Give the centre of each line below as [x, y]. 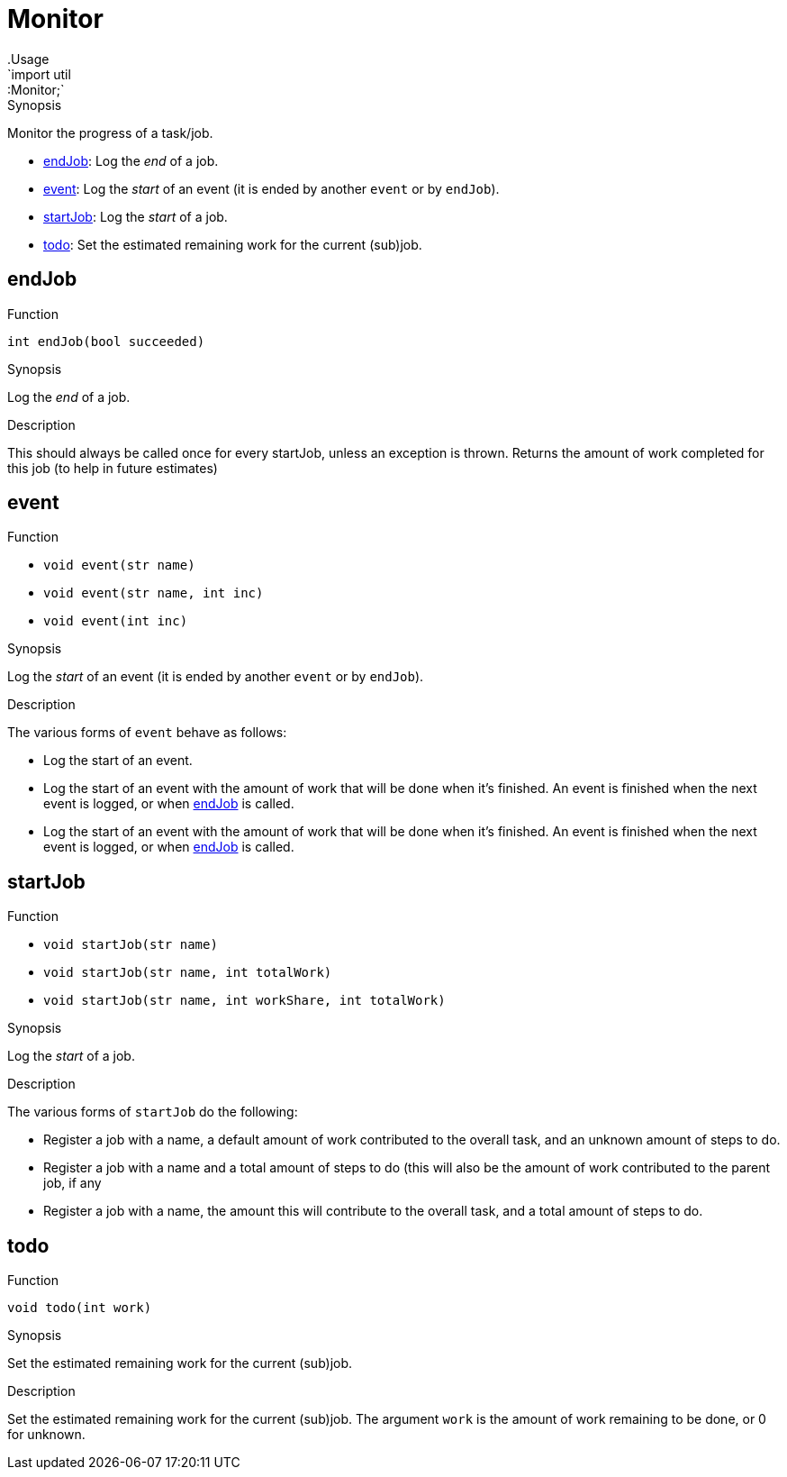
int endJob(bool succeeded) [106, 341]
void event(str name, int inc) [154, 593]
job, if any [72, 1183]
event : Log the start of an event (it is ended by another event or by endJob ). [271, 188]
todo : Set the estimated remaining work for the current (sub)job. [233, 244]
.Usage [28, 59]
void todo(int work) [80, 1308]
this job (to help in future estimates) [113, 468]
